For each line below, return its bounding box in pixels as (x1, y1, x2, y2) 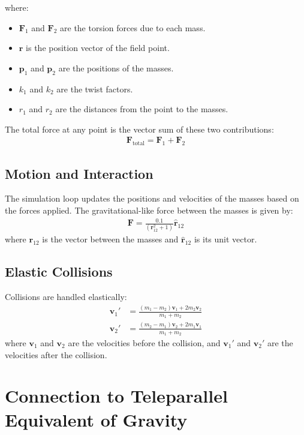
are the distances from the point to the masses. (55, 103, 228, 115)
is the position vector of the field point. (26, 41, 170, 54)
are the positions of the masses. (58, 61, 174, 74)
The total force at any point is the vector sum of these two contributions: (5, 122, 274, 135)
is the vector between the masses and (42, 233, 179, 245)
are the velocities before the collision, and (68, 336, 221, 349)
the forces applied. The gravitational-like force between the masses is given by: (5, 203, 293, 216)
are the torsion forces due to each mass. (60, 21, 206, 34)
